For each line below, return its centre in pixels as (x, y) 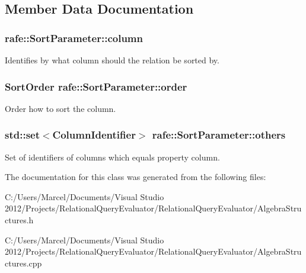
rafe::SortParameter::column (74, 38)
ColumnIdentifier (94, 135)
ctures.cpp (23, 263)
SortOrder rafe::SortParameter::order (96, 86)
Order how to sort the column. (60, 108)
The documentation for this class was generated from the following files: (136, 177)
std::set (22, 135)
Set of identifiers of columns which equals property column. (112, 157)
